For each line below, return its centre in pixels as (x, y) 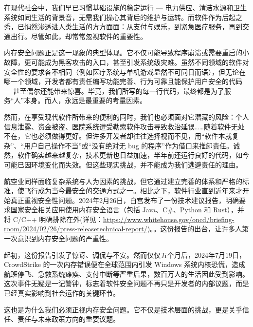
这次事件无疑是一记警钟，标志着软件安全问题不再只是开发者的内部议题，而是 (126, 283)
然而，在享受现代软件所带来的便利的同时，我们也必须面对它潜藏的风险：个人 (126, 116)
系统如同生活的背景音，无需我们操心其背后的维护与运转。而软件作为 (113, 17)
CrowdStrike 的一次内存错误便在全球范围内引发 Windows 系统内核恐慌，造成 (125, 264)
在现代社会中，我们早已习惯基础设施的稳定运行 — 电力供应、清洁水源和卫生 (126, 7)
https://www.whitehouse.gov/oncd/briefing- (169, 219)
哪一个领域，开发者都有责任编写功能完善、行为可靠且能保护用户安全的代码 (123, 81)
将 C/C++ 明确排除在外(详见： (54, 219)
